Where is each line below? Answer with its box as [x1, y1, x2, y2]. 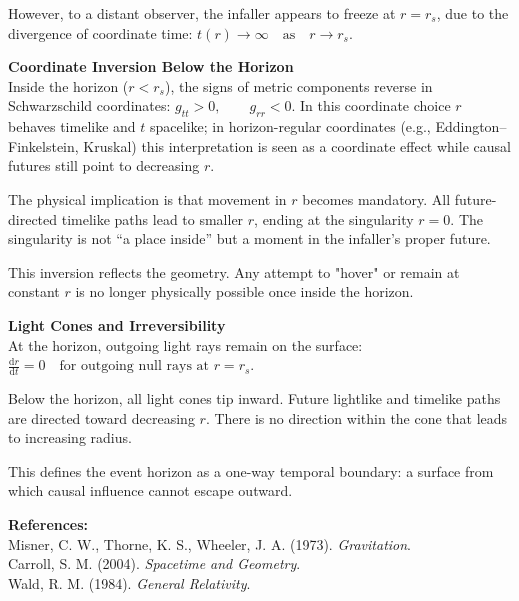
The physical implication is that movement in [8, 188, 287, 209]
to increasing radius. [8, 427, 132, 448]
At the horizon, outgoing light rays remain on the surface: [8, 334, 363, 355]
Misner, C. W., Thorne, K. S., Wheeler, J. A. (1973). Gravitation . [8, 533, 412, 554]
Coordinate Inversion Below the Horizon [8, 56, 294, 77]
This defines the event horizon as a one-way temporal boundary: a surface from [8, 460, 494, 481]
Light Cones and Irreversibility [8, 314, 226, 335]
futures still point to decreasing [8, 155, 200, 176]
